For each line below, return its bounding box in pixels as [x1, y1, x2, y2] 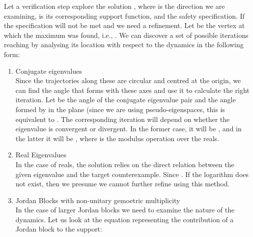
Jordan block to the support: [15, 224, 102, 234]
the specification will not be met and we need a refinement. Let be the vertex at [4, 20, 245, 30]
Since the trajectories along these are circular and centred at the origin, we [15, 75, 241, 86]
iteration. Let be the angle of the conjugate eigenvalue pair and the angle [15, 94, 236, 105]
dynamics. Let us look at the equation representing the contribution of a [15, 214, 234, 224]
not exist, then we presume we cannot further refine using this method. [15, 178, 230, 189]
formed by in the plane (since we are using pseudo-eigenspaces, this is [15, 104, 225, 114]
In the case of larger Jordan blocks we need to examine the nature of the [15, 205, 235, 215]
